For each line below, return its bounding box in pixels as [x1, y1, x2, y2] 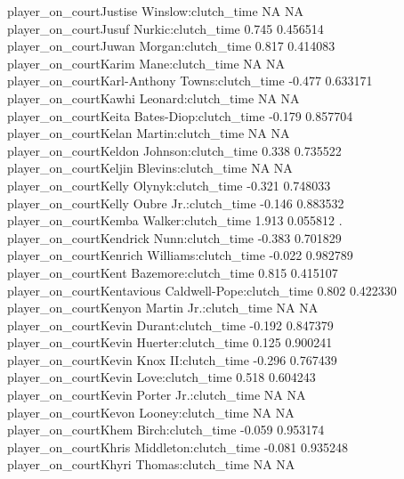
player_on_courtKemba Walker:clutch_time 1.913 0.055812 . [7, 211, 343, 230]
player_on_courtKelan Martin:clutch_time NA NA [7, 124, 290, 142]
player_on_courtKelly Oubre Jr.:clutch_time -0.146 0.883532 [7, 193, 344, 212]
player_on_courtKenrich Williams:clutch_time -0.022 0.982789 [7, 246, 353, 264]
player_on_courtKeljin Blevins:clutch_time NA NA [7, 158, 293, 177]
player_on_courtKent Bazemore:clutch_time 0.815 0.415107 [7, 263, 338, 281]
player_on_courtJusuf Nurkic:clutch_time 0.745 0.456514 [7, 19, 324, 37]
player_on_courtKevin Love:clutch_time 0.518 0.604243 [7, 368, 316, 386]
